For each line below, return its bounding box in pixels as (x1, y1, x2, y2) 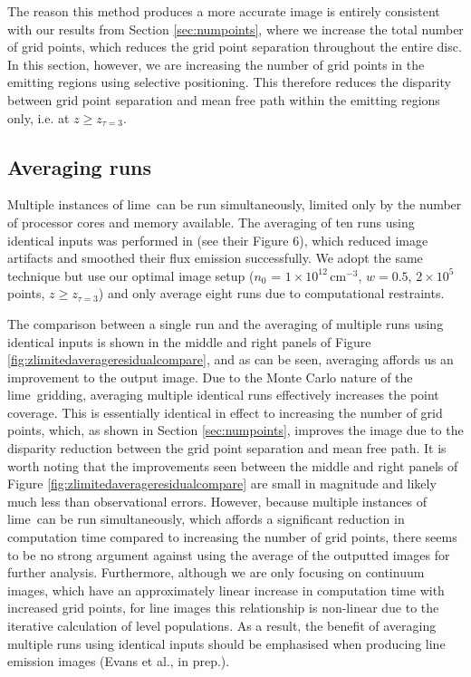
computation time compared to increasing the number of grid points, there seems (7, 527, 457, 546)
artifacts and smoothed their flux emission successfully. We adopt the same (7, 248, 423, 267)
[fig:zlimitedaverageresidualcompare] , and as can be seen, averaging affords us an (7, 350, 454, 369)
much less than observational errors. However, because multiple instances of (7, 491, 428, 510)
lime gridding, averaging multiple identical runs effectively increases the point (7, 385, 439, 404)
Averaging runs (7, 152, 152, 180)
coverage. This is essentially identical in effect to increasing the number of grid (7, 402, 443, 421)
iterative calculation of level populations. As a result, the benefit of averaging (7, 616, 437, 635)
